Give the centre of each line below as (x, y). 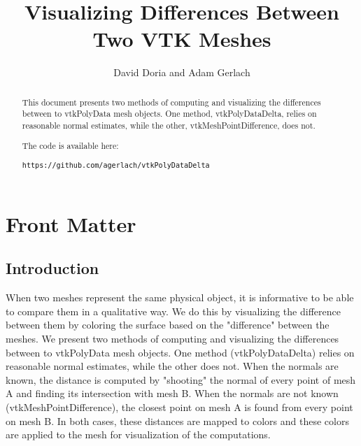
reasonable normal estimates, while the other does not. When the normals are (172, 366)
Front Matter (71, 223)
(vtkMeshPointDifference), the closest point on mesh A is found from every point (179, 407)
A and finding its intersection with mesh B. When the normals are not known (172, 393)
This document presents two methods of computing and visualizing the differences (171, 102)
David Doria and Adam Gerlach (182, 72)
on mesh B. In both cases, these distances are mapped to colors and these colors (177, 420)
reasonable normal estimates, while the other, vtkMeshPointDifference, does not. (169, 125)
